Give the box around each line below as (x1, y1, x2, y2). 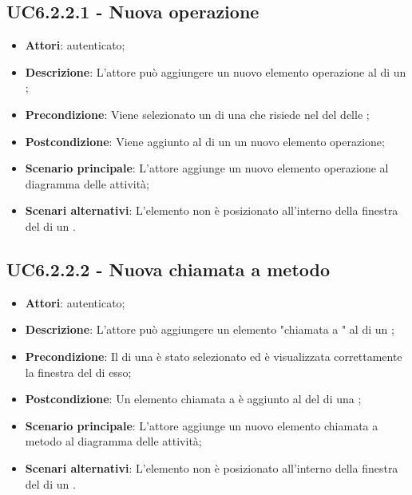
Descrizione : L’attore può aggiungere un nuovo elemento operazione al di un (25, 63, 406, 80)
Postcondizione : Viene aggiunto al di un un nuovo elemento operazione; (25, 133, 385, 149)
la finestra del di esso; (25, 363, 132, 380)
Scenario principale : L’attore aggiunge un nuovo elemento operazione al (25, 160, 389, 176)
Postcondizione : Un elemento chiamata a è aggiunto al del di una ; (25, 390, 362, 407)
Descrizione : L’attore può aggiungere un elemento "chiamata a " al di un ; (25, 321, 394, 338)
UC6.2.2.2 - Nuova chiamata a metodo (6, 256, 331, 281)
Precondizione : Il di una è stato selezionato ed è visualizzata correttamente (25, 347, 402, 364)
